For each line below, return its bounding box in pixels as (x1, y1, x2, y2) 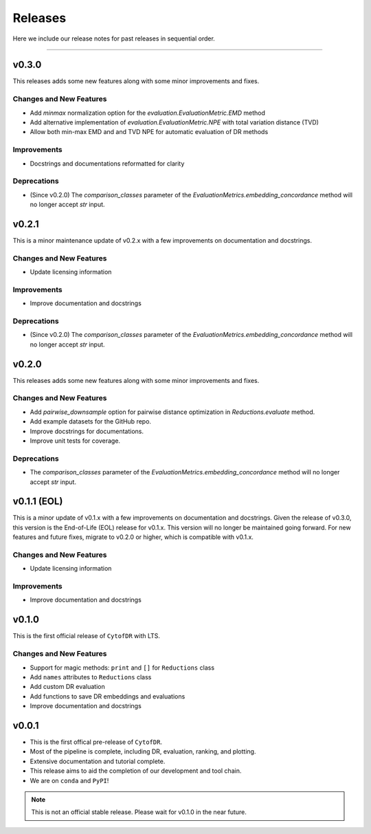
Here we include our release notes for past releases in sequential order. (12, 34, 216, 43)
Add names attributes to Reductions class (30, 672, 152, 681)
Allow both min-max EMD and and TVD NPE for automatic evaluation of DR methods (30, 128, 269, 136)
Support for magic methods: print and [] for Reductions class (30, 663, 215, 672)
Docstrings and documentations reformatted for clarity (30, 159, 185, 168)
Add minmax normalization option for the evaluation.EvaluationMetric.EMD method (30, 109, 266, 117)
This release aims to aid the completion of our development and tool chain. (30, 767, 242, 775)
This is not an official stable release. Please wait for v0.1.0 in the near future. (31, 808, 247, 816)
